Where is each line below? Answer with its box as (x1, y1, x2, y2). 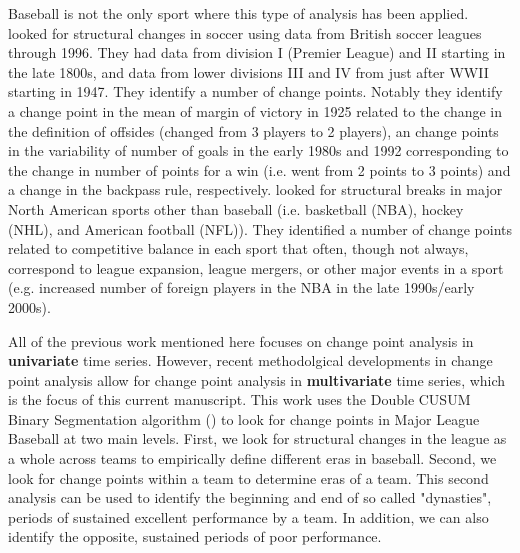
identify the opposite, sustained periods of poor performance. (8, 526, 382, 547)
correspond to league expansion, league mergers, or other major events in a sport (8, 257, 504, 278)
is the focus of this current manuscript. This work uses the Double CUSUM (8, 389, 471, 410)
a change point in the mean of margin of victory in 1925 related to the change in (8, 100, 503, 121)
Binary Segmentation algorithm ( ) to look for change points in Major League (8, 408, 480, 429)
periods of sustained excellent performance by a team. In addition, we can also (8, 506, 489, 527)
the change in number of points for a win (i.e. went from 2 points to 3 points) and (8, 159, 511, 180)
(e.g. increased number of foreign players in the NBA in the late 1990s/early (8, 277, 475, 298)
